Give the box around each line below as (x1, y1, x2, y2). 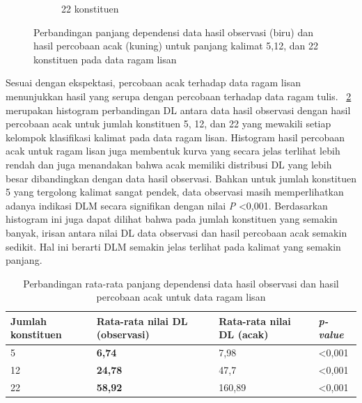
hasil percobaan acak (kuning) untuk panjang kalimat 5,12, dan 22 (33, 38, 318, 53)
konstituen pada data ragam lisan (33, 52, 177, 66)
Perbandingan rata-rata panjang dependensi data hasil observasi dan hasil (23, 276, 339, 290)
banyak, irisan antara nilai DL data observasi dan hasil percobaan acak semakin (6, 225, 347, 239)
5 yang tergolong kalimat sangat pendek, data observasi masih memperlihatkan (6, 184, 344, 199)
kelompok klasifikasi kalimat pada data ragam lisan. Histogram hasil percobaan (6, 129, 345, 144)
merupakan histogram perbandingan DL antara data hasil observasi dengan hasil (6, 102, 351, 117)
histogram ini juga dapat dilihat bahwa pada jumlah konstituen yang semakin (6, 212, 338, 226)
